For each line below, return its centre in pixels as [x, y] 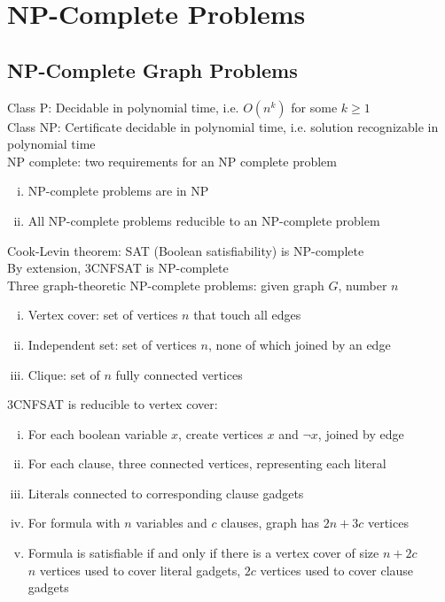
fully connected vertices [179, 374]
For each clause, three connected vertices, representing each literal [207, 463]
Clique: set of [64, 374]
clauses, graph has [270, 523]
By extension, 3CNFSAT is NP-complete [118, 268]
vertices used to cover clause [337, 570]
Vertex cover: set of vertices [103, 315]
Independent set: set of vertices [112, 344]
